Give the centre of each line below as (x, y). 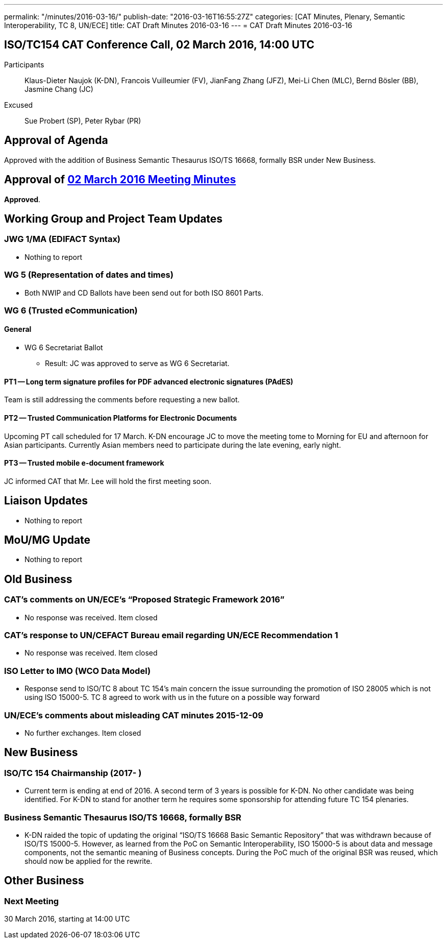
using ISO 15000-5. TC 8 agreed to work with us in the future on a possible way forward (172, 697)
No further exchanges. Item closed (83, 733)
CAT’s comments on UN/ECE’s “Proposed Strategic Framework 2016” (144, 600)
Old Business (38, 579)
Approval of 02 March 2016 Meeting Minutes (120, 180)
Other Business (44, 881)
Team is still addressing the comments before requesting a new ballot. (122, 400)
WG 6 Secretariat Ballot (64, 348)
